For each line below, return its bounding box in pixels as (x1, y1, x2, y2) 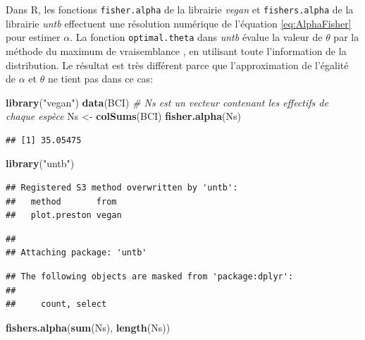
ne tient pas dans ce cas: (47, 71, 154, 86)
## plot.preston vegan (6, 210, 122, 221)
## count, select (6, 299, 107, 310)
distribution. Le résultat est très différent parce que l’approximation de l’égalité (6, 57, 349, 72)
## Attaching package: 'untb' (6, 248, 147, 258)
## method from (6, 196, 117, 207)
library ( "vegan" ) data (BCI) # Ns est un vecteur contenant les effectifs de (6, 95, 328, 109)
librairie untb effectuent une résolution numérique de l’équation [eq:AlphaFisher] (6, 16, 352, 30)
